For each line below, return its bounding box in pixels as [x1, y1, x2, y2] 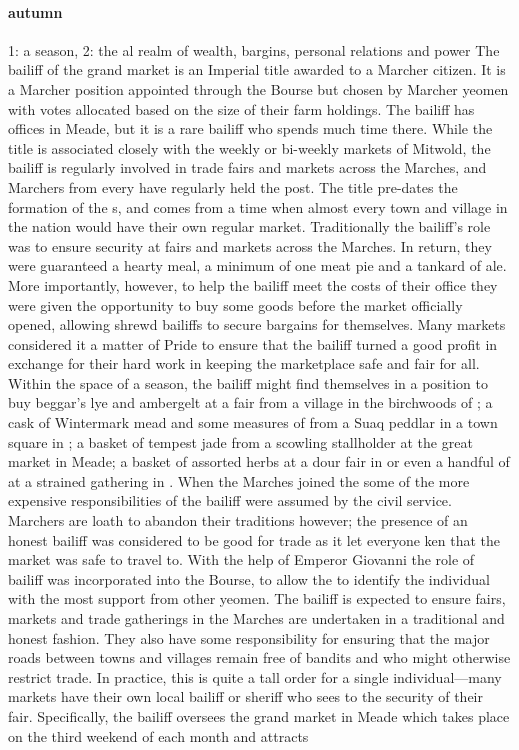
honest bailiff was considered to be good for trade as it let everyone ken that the [8, 529, 500, 550]
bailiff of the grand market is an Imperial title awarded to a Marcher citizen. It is [8, 59, 506, 80]
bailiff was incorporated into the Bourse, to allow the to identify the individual [8, 568, 490, 589]
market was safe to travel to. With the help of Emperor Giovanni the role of [8, 549, 475, 570]
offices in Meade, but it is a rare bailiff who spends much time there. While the [8, 118, 493, 139]
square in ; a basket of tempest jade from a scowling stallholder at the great [8, 431, 473, 452]
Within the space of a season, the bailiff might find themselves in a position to [8, 372, 488, 393]
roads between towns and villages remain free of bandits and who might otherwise [8, 647, 511, 668]
